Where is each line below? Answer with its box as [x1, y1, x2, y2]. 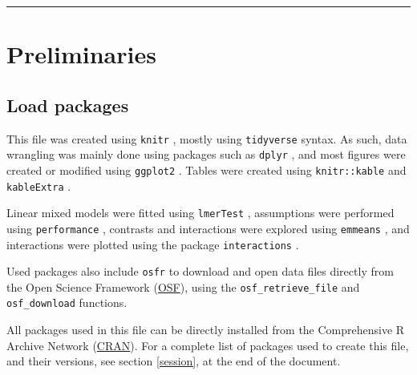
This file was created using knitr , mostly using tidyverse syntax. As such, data [6, 130, 407, 147]
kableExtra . [6, 177, 71, 194]
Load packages [6, 92, 129, 117]
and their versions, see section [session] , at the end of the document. [6, 353, 341, 369]
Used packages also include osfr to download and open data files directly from [6, 263, 394, 280]
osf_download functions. [6, 294, 128, 311]
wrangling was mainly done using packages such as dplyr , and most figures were [6, 146, 406, 163]
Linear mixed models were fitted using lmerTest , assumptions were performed [6, 204, 395, 221]
